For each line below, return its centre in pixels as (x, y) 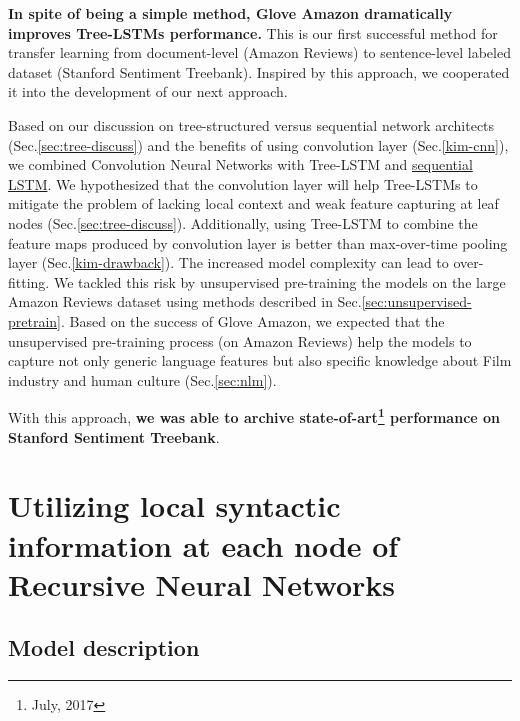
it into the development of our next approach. (148, 91)
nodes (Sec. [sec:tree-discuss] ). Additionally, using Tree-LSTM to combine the (243, 222)
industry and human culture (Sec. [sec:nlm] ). (142, 379)
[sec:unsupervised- (416, 301)
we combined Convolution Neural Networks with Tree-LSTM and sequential (240, 164)
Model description (104, 647)
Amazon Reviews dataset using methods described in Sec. (185, 301)
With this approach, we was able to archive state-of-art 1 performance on (254, 415)
